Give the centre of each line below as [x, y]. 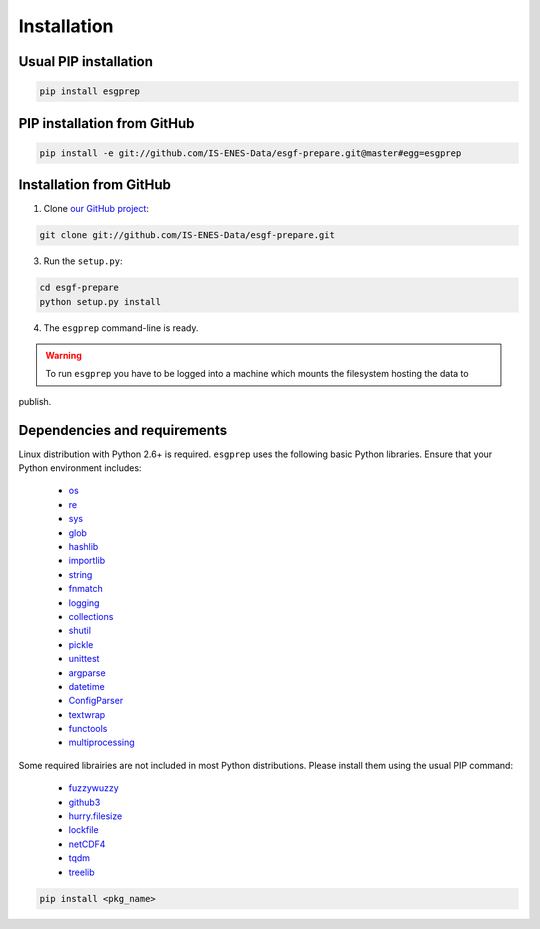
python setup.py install [100, 301]
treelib [81, 872]
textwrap [87, 714]
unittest [84, 659]
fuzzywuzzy [93, 788]
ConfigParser [96, 701]
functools [88, 729]
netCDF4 [87, 844]
